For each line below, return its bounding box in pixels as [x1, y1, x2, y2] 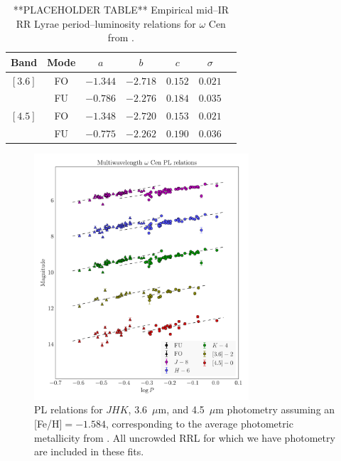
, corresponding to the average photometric [105, 415, 293, 430]
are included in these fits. [34, 444, 144, 459]
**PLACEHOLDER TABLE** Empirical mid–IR [13, 2, 229, 16]
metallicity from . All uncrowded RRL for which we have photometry [34, 430, 335, 445]
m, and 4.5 [158, 402, 205, 417]
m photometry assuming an [215, 402, 335, 417]
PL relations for [34, 402, 103, 417]
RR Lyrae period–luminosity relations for [16, 16, 196, 31]
